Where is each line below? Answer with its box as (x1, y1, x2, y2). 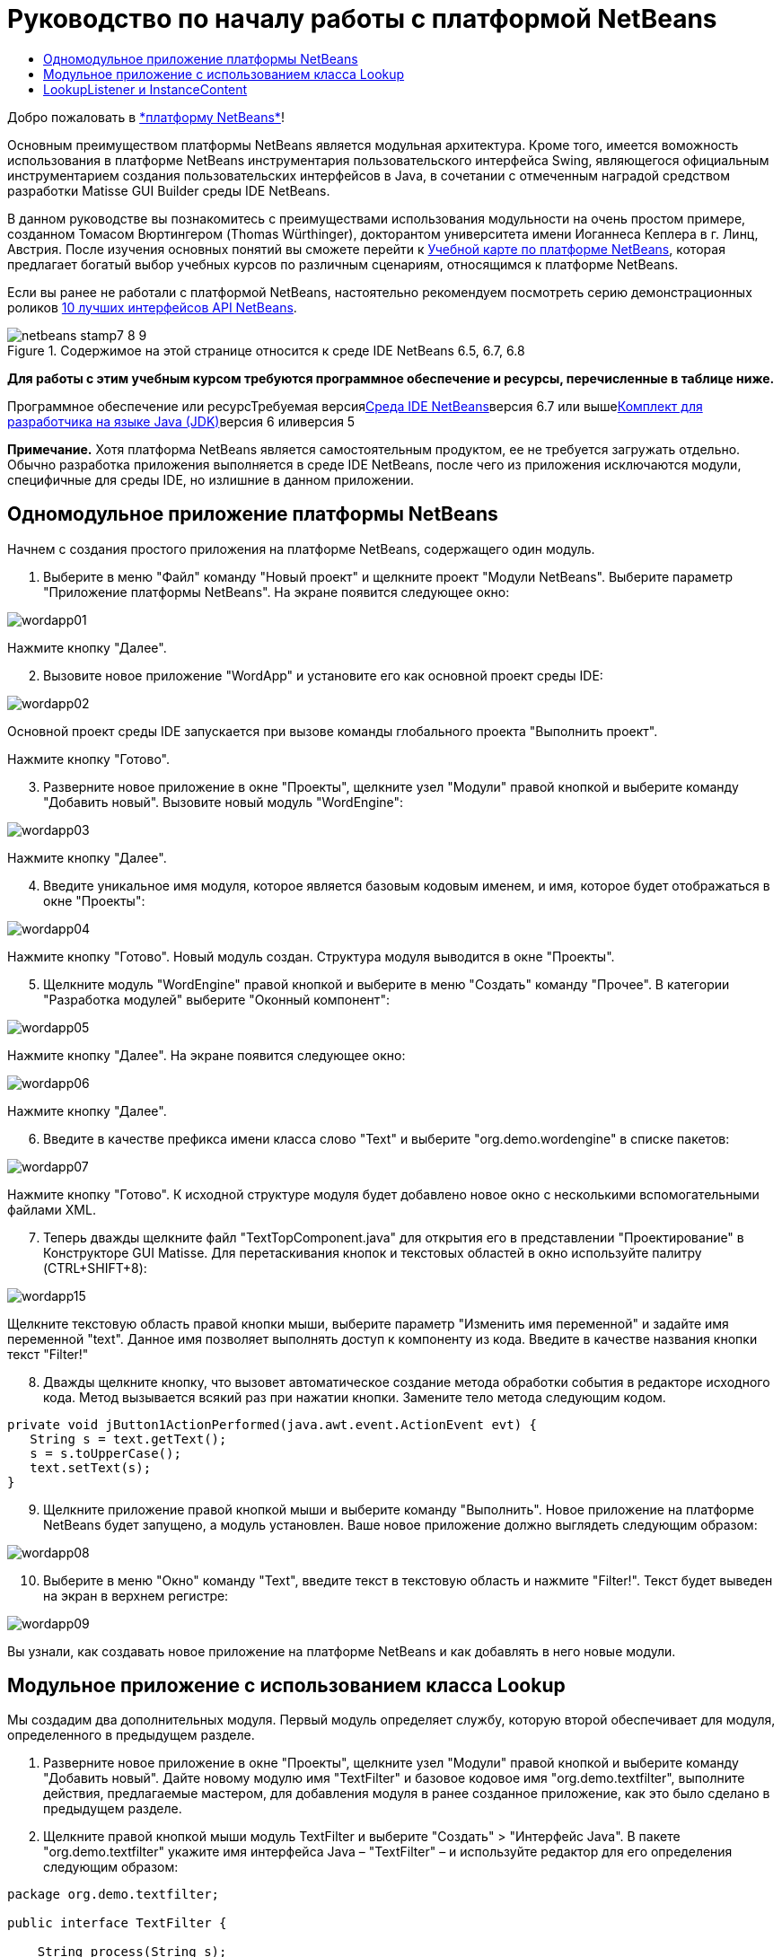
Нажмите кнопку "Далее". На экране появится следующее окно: (7, 1047, 406, 1063)
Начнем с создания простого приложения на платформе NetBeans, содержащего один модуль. (7, 540, 595, 557)
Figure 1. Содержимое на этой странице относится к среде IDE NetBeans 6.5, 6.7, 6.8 (7, 342, 525, 358)
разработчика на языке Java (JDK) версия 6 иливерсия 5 (7, 413, 356, 429)
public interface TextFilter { (7, 1916, 227, 1931)
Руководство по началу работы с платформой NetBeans (7, 4, 717, 34)
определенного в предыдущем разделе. (7, 1727, 255, 1743)
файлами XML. (7, 1201, 96, 1217)
